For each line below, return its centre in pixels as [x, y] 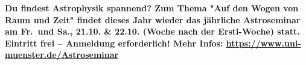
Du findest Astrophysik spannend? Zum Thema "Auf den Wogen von [152, 8]
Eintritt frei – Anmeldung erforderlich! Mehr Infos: [114, 43]
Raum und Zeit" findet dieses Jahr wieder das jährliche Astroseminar [153, 19]
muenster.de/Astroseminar [62, 55]
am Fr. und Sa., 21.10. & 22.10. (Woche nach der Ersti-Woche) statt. [152, 31]
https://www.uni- [263, 43]
